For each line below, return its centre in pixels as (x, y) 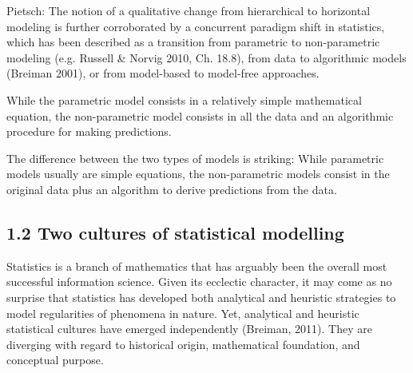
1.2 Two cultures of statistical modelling (175, 232)
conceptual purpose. (55, 360)
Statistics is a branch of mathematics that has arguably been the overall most (197, 266)
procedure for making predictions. (89, 131)
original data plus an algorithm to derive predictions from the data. (172, 189)
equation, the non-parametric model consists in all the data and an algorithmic (200, 115)
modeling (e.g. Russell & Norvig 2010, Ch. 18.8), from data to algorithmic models (206, 57)
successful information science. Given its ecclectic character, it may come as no (199, 282)
